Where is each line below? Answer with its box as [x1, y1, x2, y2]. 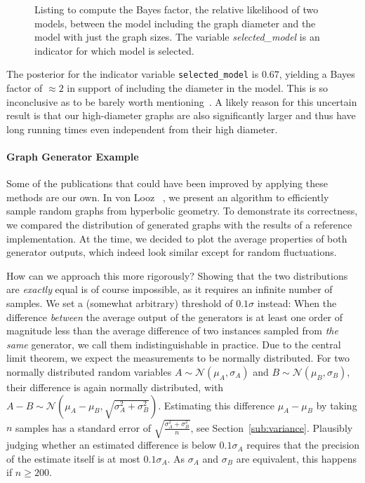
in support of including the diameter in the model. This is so [67, 81, 328, 95]
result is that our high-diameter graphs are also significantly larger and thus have [6, 108, 356, 123]
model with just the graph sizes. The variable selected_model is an [34, 29, 320, 44]
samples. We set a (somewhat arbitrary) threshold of [6, 295, 233, 310]
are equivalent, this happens [236, 451, 357, 465]
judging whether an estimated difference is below [6, 437, 216, 452]
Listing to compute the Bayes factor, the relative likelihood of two [34, 2, 319, 16]
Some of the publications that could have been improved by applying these [6, 176, 328, 191]
